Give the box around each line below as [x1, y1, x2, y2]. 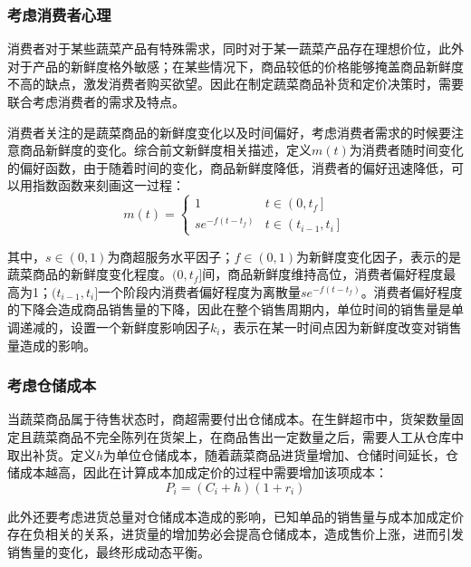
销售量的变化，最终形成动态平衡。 [7, 542, 210, 561]
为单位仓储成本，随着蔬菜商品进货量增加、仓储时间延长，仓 [103, 445, 459, 464]
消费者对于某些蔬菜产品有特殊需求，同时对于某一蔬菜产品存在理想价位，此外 [7, 39, 464, 58]
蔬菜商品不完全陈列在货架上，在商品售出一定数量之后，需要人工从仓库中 [32, 427, 464, 446]
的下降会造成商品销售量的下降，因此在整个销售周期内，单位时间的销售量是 [7, 300, 451, 319]
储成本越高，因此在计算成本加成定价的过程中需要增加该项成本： [7, 463, 388, 482]
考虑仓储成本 [7, 374, 97, 397]
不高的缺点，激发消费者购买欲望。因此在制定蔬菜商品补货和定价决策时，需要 [7, 74, 464, 93]
